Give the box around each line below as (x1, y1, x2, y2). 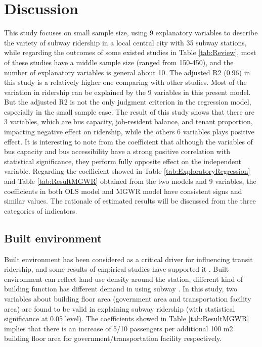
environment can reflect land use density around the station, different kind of (4, 273, 243, 284)
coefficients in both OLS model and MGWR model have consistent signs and (4, 185, 242, 196)
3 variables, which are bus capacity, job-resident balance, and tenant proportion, (4, 116, 253, 127)
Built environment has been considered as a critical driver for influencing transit (4, 254, 253, 264)
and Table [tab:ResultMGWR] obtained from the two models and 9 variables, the (4, 176, 256, 186)
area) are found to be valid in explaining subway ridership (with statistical (4, 303, 235, 314)
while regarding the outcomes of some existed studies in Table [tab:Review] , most (4, 47, 256, 58)
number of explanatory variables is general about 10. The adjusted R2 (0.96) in (4, 67, 250, 77)
